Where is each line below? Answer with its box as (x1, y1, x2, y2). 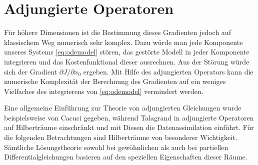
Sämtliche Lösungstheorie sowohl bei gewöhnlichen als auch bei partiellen (4, 141, 228, 152)
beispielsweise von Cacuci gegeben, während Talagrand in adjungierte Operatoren (4, 112, 254, 122)
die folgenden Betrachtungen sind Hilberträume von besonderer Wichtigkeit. (4, 132, 237, 142)
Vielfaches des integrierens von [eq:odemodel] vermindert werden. (4, 85, 203, 96)
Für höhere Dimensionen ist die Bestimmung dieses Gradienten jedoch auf (4, 27, 231, 37)
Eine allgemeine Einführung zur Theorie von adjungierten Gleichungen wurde (4, 102, 241, 113)
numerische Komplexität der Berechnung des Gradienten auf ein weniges (4, 76, 226, 86)
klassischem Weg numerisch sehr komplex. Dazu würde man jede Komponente (4, 36, 243, 47)
